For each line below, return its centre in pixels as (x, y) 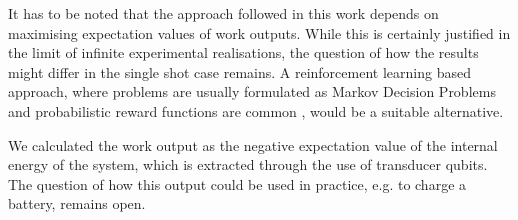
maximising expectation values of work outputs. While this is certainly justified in (259, 32)
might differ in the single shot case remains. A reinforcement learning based (239, 71)
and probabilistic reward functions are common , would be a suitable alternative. (256, 110)
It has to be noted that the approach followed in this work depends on (223, 13)
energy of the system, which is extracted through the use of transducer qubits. (248, 164)
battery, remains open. (77, 203)
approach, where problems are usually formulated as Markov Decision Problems (252, 91)
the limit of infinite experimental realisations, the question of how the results (243, 52)
